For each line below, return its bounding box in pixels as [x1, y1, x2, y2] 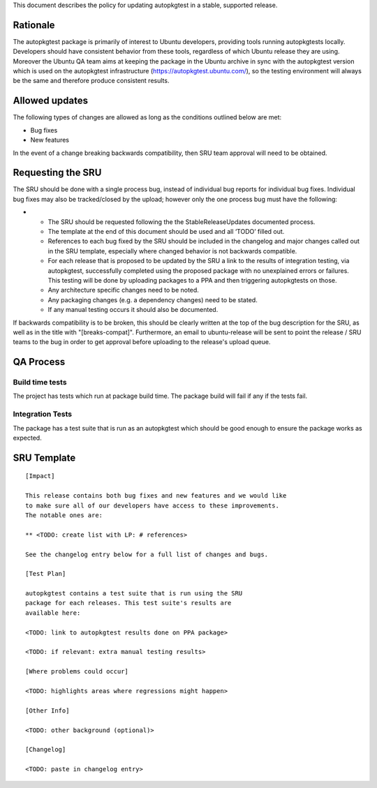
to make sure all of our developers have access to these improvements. [25, 501, 279, 510]
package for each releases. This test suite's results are [25, 599, 232, 607]
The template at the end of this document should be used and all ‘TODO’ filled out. [47, 228, 285, 236]
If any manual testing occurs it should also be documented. [47, 306, 219, 314]
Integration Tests [13, 409, 73, 419]
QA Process [13, 356, 66, 368]
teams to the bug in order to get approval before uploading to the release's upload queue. [13, 338, 271, 346]
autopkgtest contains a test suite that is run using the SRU [25, 590, 243, 597]
